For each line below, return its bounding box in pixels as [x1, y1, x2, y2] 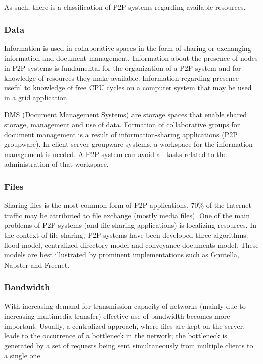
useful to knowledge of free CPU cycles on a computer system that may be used [4, 82, 252, 93]
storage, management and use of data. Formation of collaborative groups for [4, 119, 240, 129]
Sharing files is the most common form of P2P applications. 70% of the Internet [4, 200, 251, 211]
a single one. [4, 350, 42, 360]
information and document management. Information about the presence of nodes [4, 53, 258, 63]
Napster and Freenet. [4, 259, 70, 270]
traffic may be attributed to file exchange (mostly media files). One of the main [4, 210, 250, 220]
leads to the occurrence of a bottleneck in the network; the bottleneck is [4, 330, 227, 341]
